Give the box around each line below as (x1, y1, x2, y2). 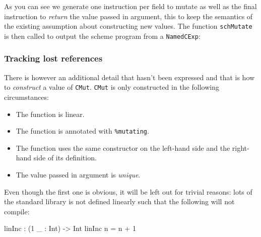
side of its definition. (33, 152, 97, 163)
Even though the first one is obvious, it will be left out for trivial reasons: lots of (4, 186, 252, 197)
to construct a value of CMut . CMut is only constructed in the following (4, 82, 219, 92)
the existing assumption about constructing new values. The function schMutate (4, 21, 252, 31)
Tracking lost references (4, 52, 103, 65)
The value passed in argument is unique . (16, 169, 141, 180)
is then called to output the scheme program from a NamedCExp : (4, 30, 201, 41)
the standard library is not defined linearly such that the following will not (4, 196, 235, 207)
